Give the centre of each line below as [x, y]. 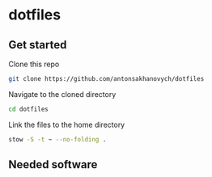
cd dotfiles [28, 109]
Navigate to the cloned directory [62, 94]
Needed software [53, 164]
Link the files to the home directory [67, 124]
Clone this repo [34, 64]
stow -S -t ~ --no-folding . [57, 139]
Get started [38, 45]
